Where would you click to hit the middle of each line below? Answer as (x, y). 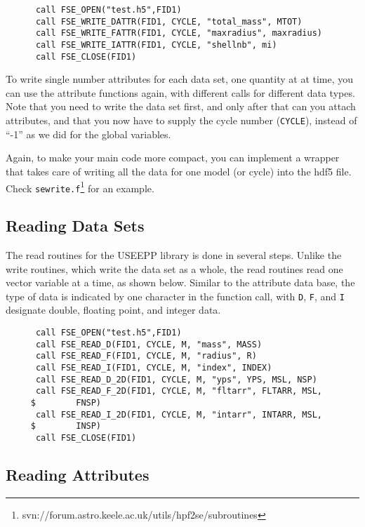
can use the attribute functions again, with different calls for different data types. (180, 92)
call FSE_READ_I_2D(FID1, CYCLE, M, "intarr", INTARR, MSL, (179, 414)
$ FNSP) (66, 402)
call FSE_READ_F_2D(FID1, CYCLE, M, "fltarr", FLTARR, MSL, (179, 391)
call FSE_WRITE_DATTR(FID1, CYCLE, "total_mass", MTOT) (169, 21)
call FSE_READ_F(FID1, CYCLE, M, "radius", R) (146, 356)
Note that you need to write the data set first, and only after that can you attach (181, 106)
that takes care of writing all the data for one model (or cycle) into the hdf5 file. (179, 171)
